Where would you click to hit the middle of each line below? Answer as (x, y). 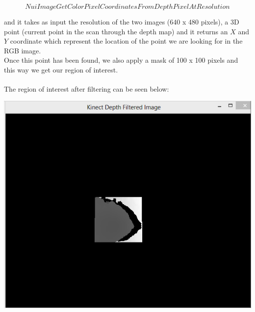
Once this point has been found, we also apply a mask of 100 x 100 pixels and (121, 60)
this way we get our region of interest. (61, 69)
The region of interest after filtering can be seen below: (87, 89)
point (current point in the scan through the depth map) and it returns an (116, 31)
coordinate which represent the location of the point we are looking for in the (126, 41)
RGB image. (23, 50)
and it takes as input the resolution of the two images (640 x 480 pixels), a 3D (122, 22)
